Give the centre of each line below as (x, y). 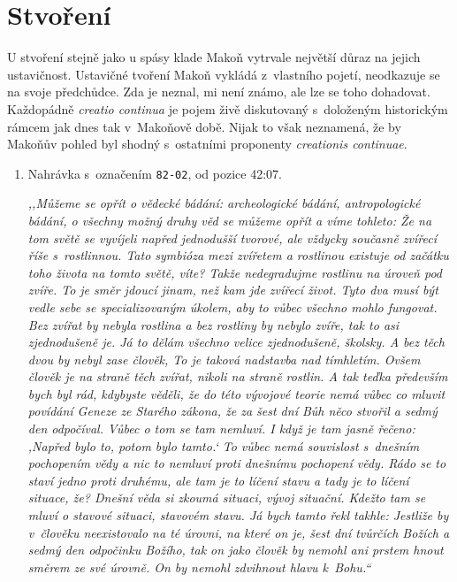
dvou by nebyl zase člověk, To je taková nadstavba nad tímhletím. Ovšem (224, 359)
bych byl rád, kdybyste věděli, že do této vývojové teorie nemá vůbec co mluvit (236, 393)
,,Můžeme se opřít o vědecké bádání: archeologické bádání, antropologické (224, 203)
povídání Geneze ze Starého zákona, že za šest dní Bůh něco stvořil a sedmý (232, 411)
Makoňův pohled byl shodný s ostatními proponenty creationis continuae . (207, 144)
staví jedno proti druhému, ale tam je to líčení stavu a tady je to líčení (218, 480)
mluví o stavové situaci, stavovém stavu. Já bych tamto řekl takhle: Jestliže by (238, 515)
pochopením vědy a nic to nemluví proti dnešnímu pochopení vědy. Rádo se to (237, 463)
